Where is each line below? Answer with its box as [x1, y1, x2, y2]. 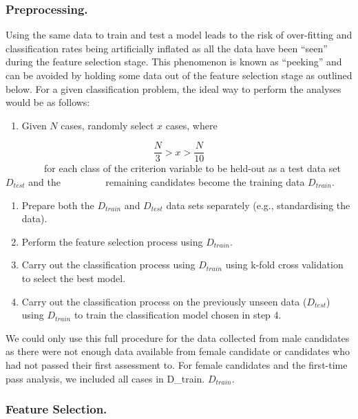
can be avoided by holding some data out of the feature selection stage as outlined [6, 68, 352, 82]
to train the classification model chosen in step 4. [74, 308, 282, 322]
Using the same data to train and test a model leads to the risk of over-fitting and [6, 28, 352, 42]
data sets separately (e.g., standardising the [166, 197, 350, 212]
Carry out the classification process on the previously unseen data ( [21, 294, 307, 308]
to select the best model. [21, 271, 126, 285]
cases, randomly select [61, 118, 154, 132]
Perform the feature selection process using [21, 234, 203, 248]
